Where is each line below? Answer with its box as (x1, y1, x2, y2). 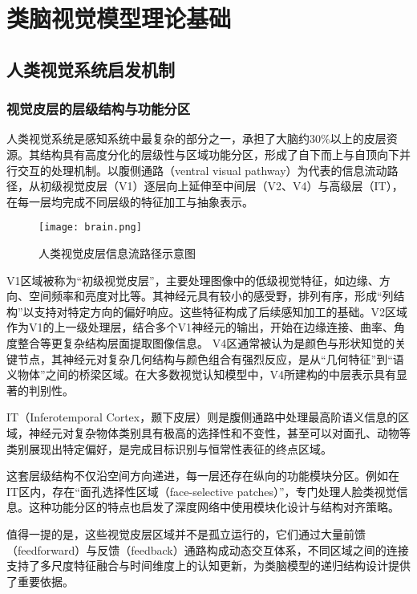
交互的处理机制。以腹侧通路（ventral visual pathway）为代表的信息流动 (17, 161, 387, 178)
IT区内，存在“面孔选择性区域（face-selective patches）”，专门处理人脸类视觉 (6, 482, 397, 499)
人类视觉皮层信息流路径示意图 (38, 245, 196, 261)
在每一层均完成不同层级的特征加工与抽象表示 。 (6, 193, 253, 210)
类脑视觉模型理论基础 (6, 2, 232, 35)
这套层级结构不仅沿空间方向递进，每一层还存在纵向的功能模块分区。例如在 (6, 467, 399, 484)
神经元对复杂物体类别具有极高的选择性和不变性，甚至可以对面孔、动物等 (28, 424, 411, 441)
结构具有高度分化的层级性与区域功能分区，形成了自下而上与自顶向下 (39, 145, 399, 162)
